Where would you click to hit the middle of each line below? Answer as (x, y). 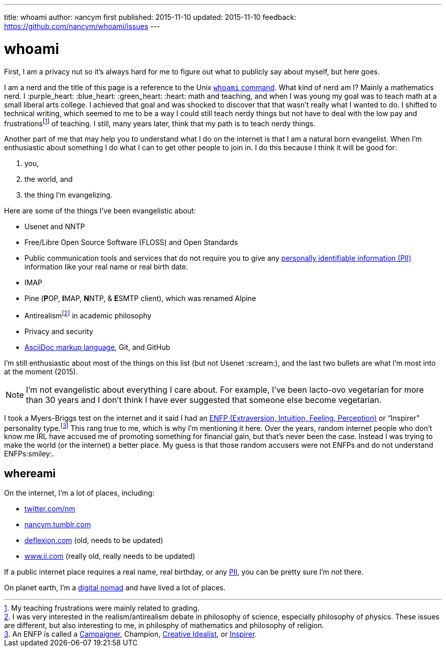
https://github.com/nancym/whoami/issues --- (82, 26)
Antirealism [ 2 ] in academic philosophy (88, 315)
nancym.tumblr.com (58, 525)
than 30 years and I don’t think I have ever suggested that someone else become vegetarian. (204, 400)
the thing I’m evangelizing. (68, 195)
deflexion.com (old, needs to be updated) (94, 540)
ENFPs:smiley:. (29, 454)
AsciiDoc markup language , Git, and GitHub (97, 347)
